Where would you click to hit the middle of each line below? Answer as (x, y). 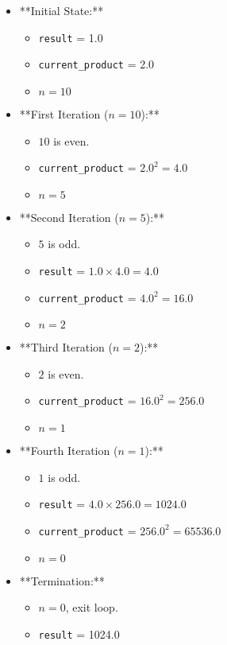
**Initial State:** (62, 10)
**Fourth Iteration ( (69, 451)
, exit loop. (92, 607)
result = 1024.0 (79, 633)
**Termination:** (62, 580)
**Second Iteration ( (69, 217)
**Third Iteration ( (66, 347)
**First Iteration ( (64, 113)
